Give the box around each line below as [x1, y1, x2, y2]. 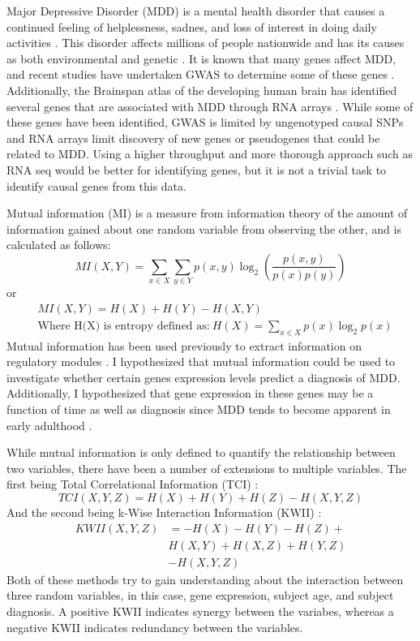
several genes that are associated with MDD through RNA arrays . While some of [6, 97, 414, 114]
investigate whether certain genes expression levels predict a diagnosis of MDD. [6, 368, 401, 385]
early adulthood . [6, 416, 92, 433]
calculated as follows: [6, 236, 111, 253]
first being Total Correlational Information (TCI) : [6, 475, 259, 493]
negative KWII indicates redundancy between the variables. [6, 618, 303, 635]
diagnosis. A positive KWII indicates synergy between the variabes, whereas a [6, 602, 394, 619]
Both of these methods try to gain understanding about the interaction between [6, 570, 404, 587]
